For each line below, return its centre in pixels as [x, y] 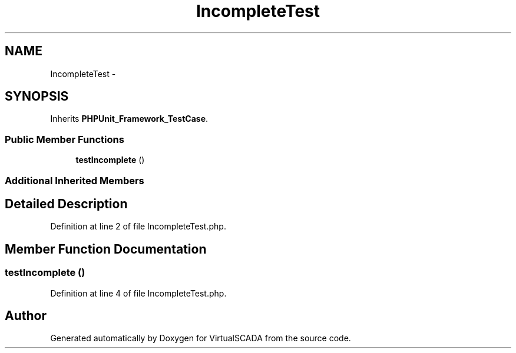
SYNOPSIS [37, 96]
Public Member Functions [64, 139]
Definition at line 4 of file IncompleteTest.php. [138, 293]
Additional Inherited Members [75, 180]
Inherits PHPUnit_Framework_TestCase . [129, 119]
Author [26, 316]
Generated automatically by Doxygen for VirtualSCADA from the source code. [201, 338]
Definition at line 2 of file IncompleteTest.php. [138, 227]
